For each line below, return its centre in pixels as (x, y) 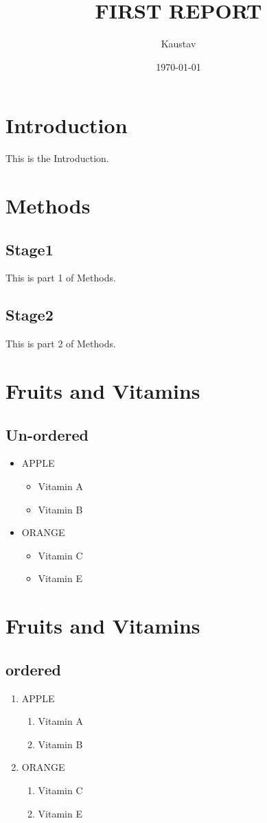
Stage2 (30, 315)
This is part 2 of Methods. (61, 344)
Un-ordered (47, 434)
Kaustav (178, 44)
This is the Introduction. (57, 158)
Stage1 (30, 249)
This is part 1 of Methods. (61, 278)
